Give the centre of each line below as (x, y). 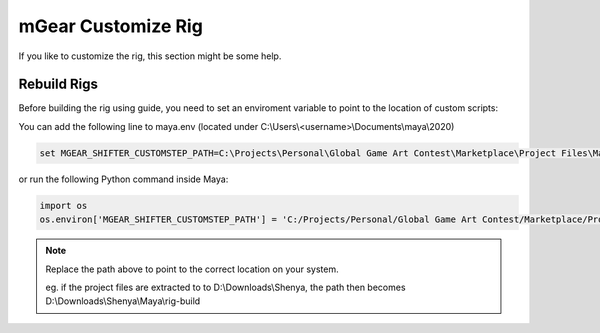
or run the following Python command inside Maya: (123, 179)
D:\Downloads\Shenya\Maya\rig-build (123, 301)
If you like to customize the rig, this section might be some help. (150, 56)
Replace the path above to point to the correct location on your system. (192, 269)
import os (63, 205)
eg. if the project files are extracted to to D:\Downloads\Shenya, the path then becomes (225, 287)
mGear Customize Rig (111, 26)
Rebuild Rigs (58, 84)
